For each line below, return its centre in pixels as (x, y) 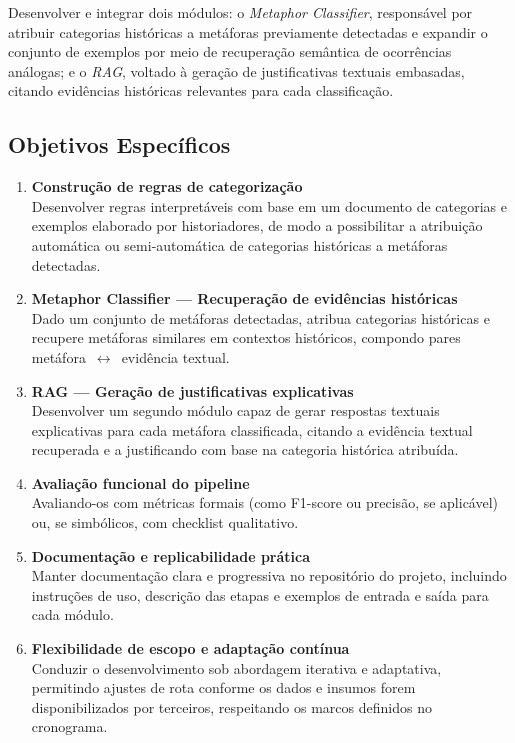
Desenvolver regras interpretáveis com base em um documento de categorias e (269, 205)
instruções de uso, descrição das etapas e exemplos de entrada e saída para (260, 594)
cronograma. (69, 726)
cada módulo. (72, 614)
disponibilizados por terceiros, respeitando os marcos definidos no (231, 706)
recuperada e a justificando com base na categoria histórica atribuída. (245, 449)
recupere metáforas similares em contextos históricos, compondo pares (246, 337)
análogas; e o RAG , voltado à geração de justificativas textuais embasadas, (236, 70)
